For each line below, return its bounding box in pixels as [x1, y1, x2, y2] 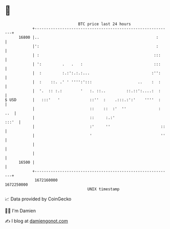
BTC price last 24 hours [78, 21, 131, 27]
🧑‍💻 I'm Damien [5, 208, 36, 214]
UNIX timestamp [87, 186, 120, 192]
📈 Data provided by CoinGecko [5, 196, 72, 202]
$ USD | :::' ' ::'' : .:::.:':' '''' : [5, 97, 161, 103]
